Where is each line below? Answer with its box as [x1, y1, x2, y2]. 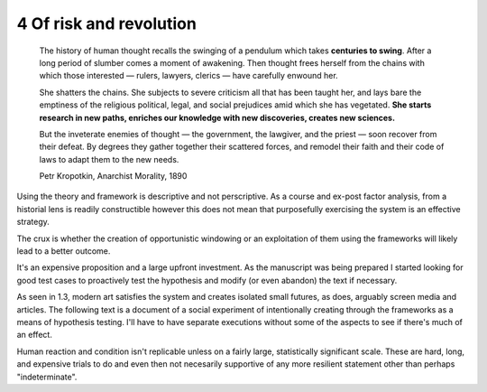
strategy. [16, 217, 50, 228]
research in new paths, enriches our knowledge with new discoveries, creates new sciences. [39, 112, 396, 123]
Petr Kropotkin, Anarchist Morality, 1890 [39, 171, 188, 182]
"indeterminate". [16, 371, 78, 382]
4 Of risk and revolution [16, 14, 198, 33]
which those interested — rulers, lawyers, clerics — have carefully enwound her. [39, 70, 338, 81]
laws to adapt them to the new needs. [39, 154, 179, 164]
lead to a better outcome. [16, 246, 111, 257]
